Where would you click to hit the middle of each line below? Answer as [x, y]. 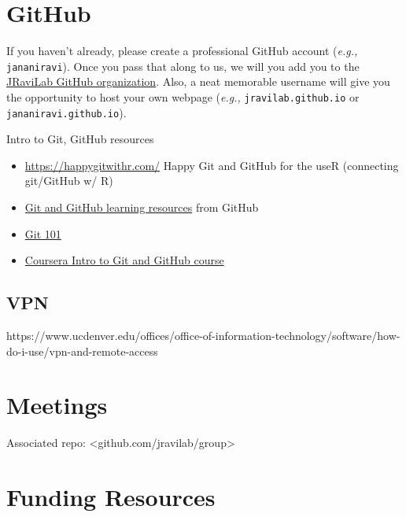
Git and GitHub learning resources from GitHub [142, 207]
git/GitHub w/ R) [69, 181]
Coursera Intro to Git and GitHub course [124, 260]
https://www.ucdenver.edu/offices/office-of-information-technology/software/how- [203, 336]
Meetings [57, 405]
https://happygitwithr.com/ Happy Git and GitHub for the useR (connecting [212, 165]
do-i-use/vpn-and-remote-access [82, 351]
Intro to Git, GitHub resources [80, 139]
